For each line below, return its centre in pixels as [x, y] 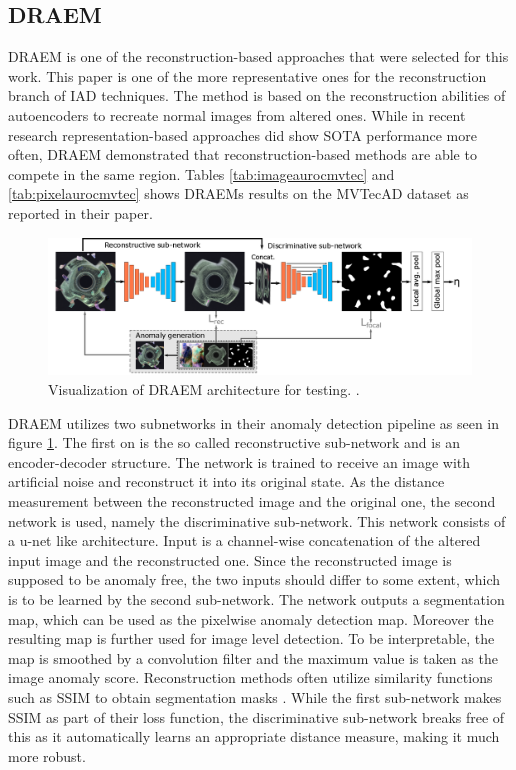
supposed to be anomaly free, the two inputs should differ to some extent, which [254, 579]
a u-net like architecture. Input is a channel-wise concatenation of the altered [244, 540]
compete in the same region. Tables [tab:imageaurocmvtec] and [201, 173]
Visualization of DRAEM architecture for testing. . [204, 389]
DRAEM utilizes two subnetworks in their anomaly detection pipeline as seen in [254, 422]
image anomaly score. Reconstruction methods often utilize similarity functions [250, 677]
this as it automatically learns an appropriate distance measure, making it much [254, 736]
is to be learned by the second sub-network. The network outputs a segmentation [256, 598]
